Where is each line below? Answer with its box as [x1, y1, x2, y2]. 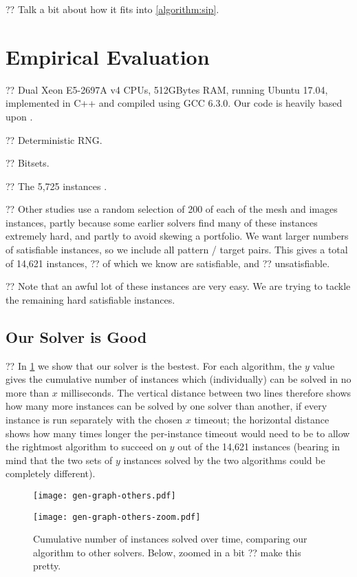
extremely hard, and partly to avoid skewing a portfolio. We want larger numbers [6, 229, 349, 243]
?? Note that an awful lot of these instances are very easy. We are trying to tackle [6, 279, 351, 293]
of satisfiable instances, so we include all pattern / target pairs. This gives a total [6, 242, 348, 257]
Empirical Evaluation [6, 42, 210, 70]
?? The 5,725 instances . [6, 178, 107, 193]
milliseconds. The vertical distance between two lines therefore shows [61, 385, 351, 399]
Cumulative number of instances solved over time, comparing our [33, 532, 307, 546]
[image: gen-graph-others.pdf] [33, 490, 176, 501]
